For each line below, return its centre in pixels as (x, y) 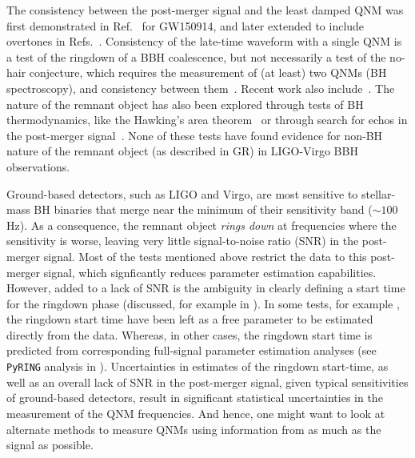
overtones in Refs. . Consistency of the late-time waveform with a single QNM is (204, 41)
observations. (38, 166)
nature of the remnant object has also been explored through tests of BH (185, 104)
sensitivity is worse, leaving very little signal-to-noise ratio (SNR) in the (183, 241)
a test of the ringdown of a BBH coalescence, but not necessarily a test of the (196, 56)
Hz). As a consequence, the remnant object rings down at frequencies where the (202, 225)
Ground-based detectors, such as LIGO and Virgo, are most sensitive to (182, 193)
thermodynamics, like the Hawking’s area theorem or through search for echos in (207, 120)
